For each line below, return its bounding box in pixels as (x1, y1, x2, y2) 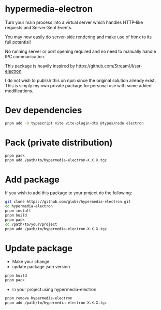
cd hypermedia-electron (5, 204, 53, 209)
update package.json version (12, 264, 70, 270)
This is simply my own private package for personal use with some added (5, 82, 152, 88)
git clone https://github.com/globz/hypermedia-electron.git (5, 200, 131, 204)
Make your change (12, 259, 50, 264)
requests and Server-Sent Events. (5, 24, 73, 30)
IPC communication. (5, 53, 45, 59)
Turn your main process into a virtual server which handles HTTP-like (5, 19, 143, 25)
